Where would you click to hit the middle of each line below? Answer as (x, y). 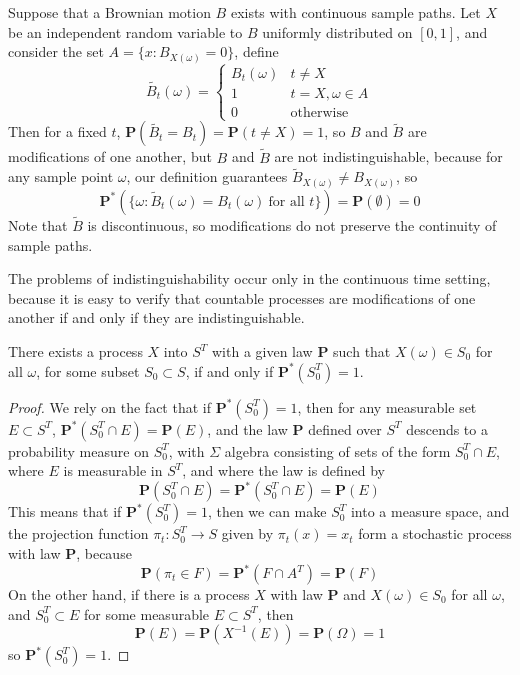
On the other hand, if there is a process (129, 594)
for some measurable (147, 613)
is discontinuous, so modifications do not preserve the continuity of (292, 225)
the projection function (78, 533)
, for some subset (88, 370)
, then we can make (267, 511)
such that (362, 351)
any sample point (61, 176)
